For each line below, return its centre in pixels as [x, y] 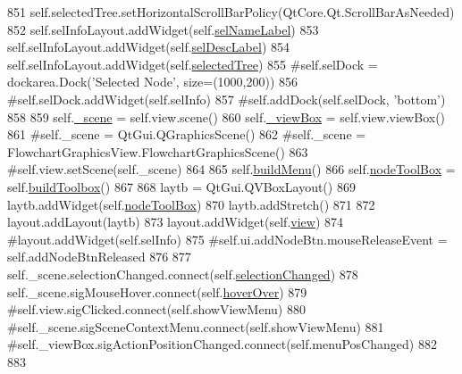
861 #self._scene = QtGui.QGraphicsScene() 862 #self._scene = [187, 134]
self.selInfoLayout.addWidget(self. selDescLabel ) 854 [148, 47]
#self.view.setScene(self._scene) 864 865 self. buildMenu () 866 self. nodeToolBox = [231, 169]
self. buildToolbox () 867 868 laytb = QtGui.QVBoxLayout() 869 [181, 186]
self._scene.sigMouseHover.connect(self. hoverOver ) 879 [157, 291]
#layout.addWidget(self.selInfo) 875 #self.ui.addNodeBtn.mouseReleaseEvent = [227, 239]
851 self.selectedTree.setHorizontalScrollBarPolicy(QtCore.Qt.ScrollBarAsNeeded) [231, 12]
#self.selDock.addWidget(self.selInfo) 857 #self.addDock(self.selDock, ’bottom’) [227, 99]
